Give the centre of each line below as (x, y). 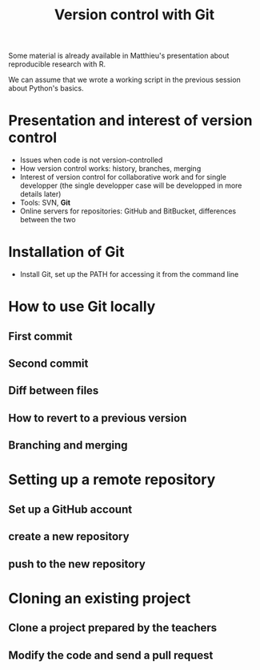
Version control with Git (134, 15)
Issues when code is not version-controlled (91, 160)
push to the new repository (77, 564)
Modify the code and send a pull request (111, 655)
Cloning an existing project (100, 598)
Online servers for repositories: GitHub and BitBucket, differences (128, 211)
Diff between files (54, 391)
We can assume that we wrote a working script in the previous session (125, 80)
